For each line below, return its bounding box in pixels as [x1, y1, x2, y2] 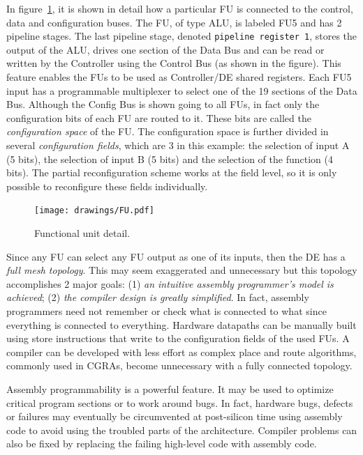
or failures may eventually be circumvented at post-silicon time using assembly [6, 409, 343, 424]
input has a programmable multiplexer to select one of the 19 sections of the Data [6, 83, 357, 98]
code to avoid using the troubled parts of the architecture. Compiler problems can [6, 422, 357, 437]
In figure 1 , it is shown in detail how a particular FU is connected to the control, [6, 1, 353, 15]
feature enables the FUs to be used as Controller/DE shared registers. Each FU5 [6, 70, 352, 84]
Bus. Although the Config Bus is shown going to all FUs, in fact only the [6, 97, 320, 111]
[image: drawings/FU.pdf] [34, 206, 154, 216]
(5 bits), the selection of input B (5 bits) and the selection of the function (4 [6, 151, 333, 166]
